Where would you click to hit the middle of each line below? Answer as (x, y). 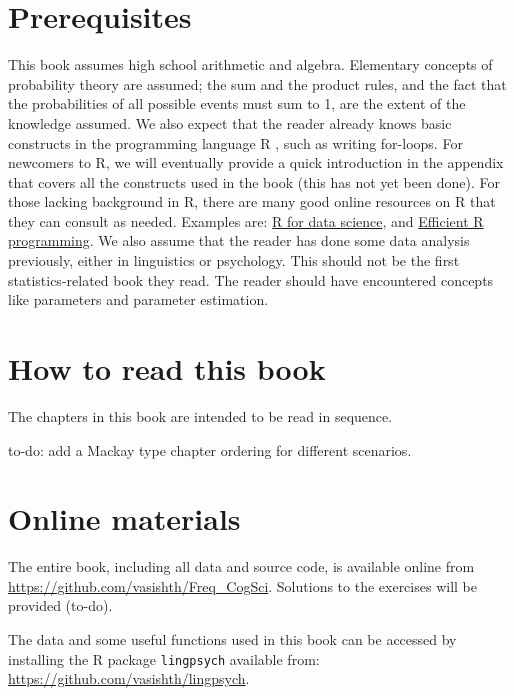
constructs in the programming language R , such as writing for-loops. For (235, 142)
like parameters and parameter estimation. (138, 299)
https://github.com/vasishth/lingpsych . (129, 678)
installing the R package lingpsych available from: (164, 658)
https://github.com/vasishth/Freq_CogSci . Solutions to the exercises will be (242, 585)
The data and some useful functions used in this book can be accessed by (232, 639)
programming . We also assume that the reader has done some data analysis (239, 240)
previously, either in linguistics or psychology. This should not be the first (234, 260)
